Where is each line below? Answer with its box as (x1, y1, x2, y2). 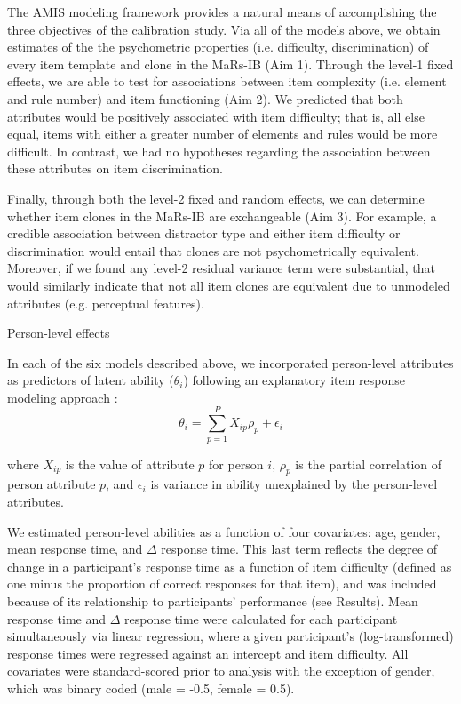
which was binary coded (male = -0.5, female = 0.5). (7, 678, 295, 697)
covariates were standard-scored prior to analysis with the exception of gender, (7, 661, 435, 680)
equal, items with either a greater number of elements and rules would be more (7, 124, 438, 143)
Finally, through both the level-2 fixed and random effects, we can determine (7, 188, 425, 207)
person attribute (7, 475, 96, 493)
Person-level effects (7, 324, 110, 342)
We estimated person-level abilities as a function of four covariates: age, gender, (7, 522, 441, 540)
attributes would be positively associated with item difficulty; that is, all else (7, 107, 425, 125)
